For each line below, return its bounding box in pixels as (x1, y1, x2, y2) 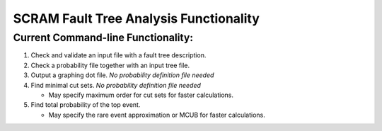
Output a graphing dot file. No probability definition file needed (30, 71, 214, 79)
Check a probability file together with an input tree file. (30, 61, 190, 69)
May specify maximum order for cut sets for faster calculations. (48, 91, 233, 99)
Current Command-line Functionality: (13, 31, 194, 44)
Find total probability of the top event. (30, 101, 141, 109)
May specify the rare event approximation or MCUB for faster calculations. (48, 110, 265, 119)
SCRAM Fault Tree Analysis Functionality (13, 11, 260, 26)
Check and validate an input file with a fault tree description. (30, 51, 207, 59)
